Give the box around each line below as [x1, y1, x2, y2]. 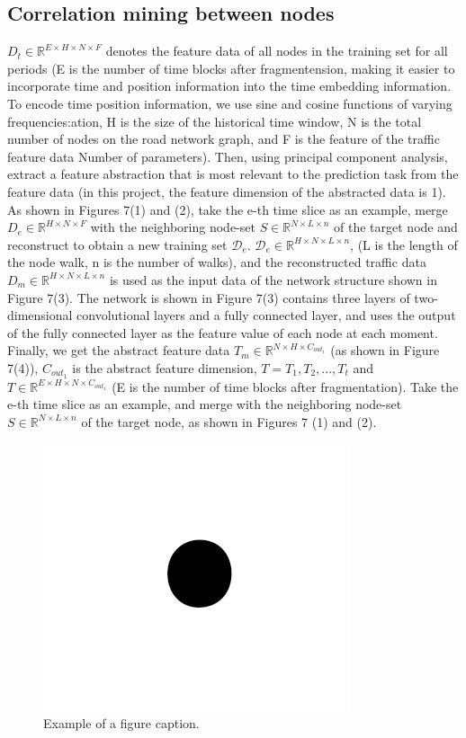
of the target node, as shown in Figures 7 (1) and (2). [81, 412, 377, 431]
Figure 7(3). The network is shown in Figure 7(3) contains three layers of [7, 288, 410, 307]
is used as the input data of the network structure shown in [109, 270, 437, 289]
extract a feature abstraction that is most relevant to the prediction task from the [7, 164, 459, 183]
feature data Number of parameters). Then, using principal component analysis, [7, 147, 448, 165]
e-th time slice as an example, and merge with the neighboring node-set [7, 395, 402, 413]
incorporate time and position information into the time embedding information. [7, 76, 452, 95]
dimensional [7, 306, 73, 325]
